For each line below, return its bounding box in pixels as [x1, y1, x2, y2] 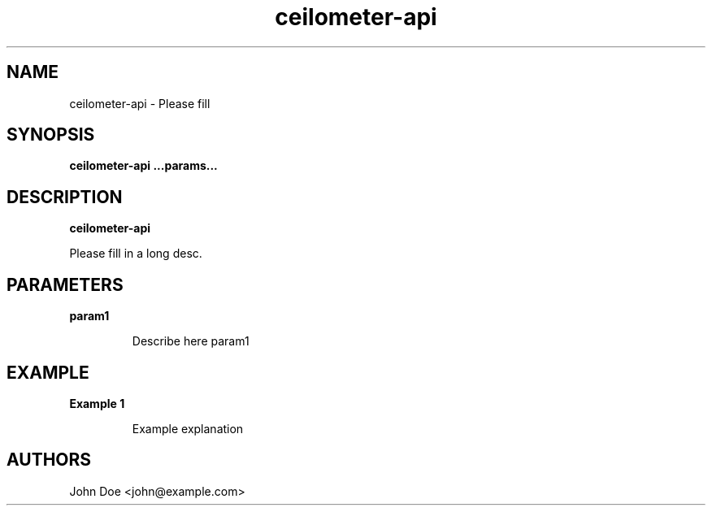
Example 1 [69, 396, 125, 410]
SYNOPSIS [7, 124, 95, 145]
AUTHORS [7, 449, 92, 471]
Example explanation [132, 421, 244, 436]
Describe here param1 [132, 334, 250, 349]
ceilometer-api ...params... [69, 158, 218, 173]
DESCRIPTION [7, 186, 123, 207]
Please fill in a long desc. [69, 246, 202, 261]
